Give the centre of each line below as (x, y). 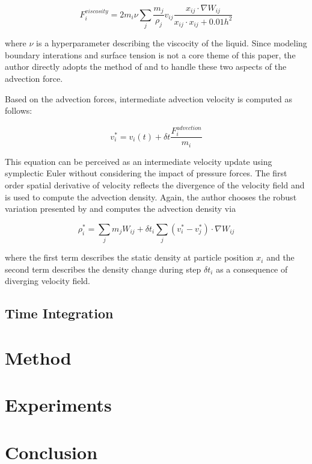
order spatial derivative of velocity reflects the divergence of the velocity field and (155, 184)
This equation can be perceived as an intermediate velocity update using (139, 161)
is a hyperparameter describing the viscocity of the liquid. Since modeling (172, 43)
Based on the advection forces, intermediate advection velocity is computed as (149, 98)
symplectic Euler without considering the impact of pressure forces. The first (146, 173)
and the (280, 257)
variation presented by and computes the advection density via (121, 209)
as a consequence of (252, 269)
